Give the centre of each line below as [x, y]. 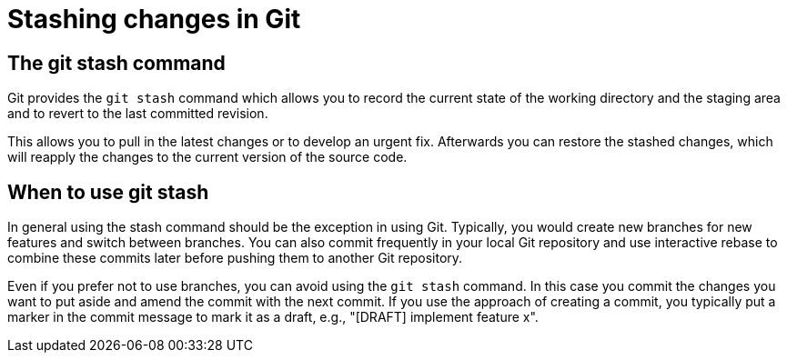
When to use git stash [108, 192]
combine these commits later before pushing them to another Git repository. [235, 258]
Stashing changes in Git [154, 19]
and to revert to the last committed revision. [138, 114]
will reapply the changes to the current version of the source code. [207, 157]
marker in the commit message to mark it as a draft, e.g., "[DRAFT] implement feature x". [273, 317]
